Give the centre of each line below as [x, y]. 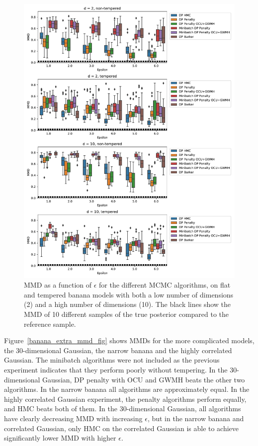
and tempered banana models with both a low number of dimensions [129, 294]
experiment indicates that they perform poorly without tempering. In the [116, 370]
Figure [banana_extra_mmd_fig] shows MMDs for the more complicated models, [129, 340]
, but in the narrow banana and [196, 418]
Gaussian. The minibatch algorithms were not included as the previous [112, 360]
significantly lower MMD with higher [60, 438]
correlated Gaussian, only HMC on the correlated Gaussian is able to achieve [122, 428]
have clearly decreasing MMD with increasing [73, 418]
